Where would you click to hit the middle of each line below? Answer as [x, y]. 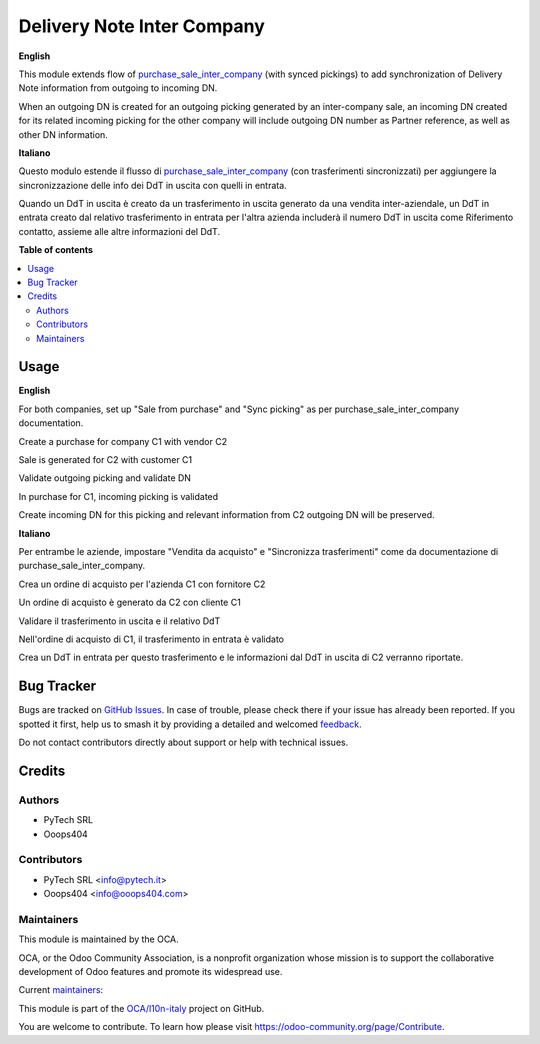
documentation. [51, 423]
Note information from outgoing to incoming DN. [118, 88]
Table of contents [56, 250]
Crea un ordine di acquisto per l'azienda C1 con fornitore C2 [142, 584]
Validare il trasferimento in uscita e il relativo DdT [119, 621]
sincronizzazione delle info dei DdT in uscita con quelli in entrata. [152, 185]
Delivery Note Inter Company [141, 26]
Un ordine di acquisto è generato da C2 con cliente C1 [130, 602]
